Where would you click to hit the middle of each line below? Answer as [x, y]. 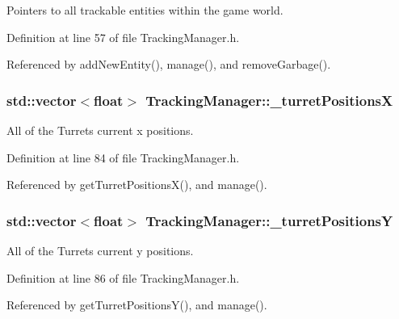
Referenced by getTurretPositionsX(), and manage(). [137, 185]
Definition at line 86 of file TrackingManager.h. [123, 277]
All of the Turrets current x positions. [100, 130]
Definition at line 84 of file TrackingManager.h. [123, 157]
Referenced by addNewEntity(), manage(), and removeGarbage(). [169, 64]
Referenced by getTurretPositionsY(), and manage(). [137, 305]
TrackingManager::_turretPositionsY [269, 220]
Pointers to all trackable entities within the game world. [145, 10]
